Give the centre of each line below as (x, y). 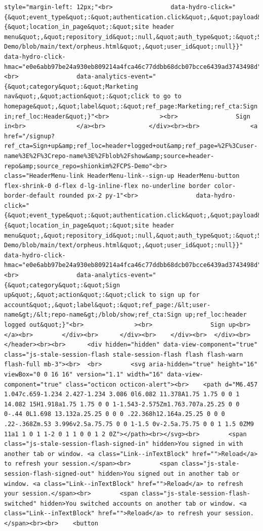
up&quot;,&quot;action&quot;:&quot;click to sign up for (102, 295)
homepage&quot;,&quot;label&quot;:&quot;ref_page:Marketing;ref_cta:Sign (131, 106)
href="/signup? (30, 136)
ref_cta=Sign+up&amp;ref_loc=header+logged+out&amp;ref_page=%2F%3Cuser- (131, 146)
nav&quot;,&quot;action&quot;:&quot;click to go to (93, 97)
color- (225, 186)
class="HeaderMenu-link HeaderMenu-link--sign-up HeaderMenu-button (122, 176)
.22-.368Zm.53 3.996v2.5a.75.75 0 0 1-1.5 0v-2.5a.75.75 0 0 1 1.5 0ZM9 (129, 424)
